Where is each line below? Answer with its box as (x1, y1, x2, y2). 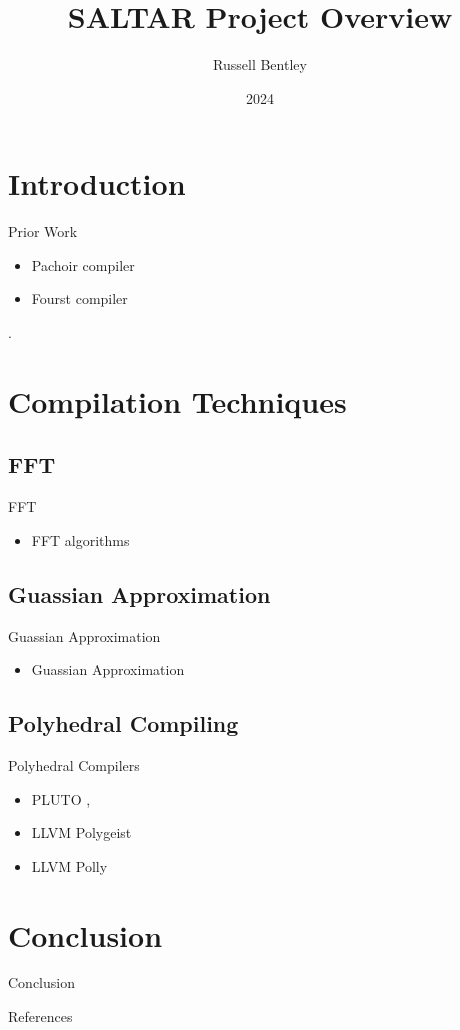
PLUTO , (31, 788, 91, 809)
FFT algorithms (31, 529, 130, 550)
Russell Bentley (213, 54, 307, 75)
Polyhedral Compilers (8, 754, 140, 775)
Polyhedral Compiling (8, 708, 239, 739)
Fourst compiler (31, 288, 128, 309)
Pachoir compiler (31, 254, 135, 275)
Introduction (8, 163, 186, 204)
